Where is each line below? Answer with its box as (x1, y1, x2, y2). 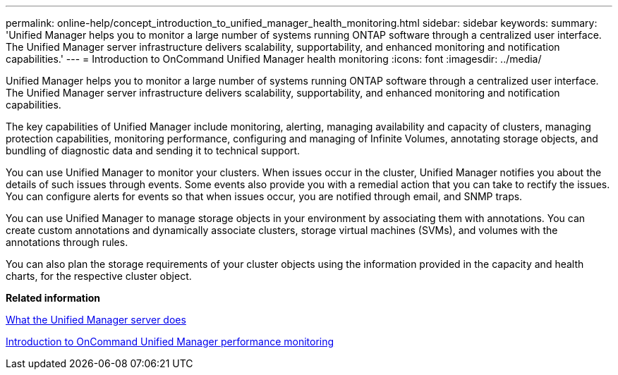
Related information (6, 292, 101, 304)
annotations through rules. (6, 236, 128, 248)
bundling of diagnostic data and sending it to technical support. (6, 145, 301, 156)
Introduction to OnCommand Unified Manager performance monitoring (6, 336, 334, 348)
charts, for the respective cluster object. (6, 270, 192, 282)
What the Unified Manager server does (6, 314, 186, 326)
